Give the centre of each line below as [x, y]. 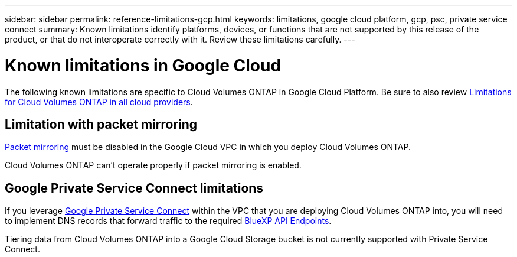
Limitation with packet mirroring [101, 124]
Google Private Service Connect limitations [134, 188]
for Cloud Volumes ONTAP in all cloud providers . [99, 102]
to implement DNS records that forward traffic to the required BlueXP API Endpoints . [168, 221]
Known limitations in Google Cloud [143, 65]
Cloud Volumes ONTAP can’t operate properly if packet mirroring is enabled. [153, 165]
